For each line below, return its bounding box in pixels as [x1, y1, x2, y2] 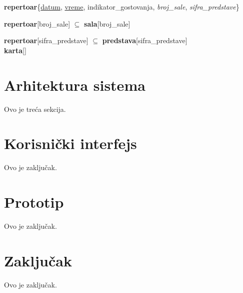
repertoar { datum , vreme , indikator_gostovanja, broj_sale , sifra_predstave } [4, 2, 239, 12]
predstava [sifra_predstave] [102, 35, 187, 46]
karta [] [4, 45, 26, 55]
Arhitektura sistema [4, 74, 145, 95]
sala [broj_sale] [84, 18, 130, 29]
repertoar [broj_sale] [4, 18, 70, 29]
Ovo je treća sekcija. [4, 103, 66, 114]
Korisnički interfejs [4, 133, 137, 154]
